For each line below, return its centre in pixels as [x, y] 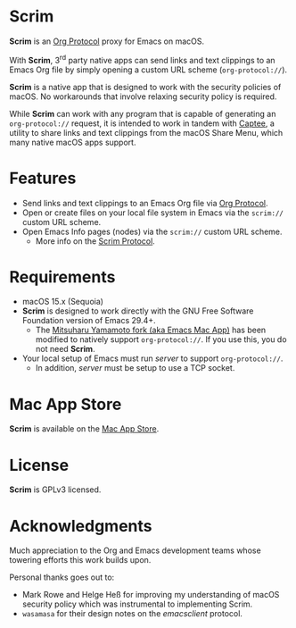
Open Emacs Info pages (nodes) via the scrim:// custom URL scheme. [152, 231]
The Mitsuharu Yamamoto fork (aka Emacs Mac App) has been [151, 330]
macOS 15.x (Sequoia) [63, 302]
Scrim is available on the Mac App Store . [84, 429]
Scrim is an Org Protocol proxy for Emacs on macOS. [107, 41]
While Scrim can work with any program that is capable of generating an [143, 113]
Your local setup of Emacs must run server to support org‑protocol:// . [152, 358]
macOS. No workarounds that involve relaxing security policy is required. [143, 96]
